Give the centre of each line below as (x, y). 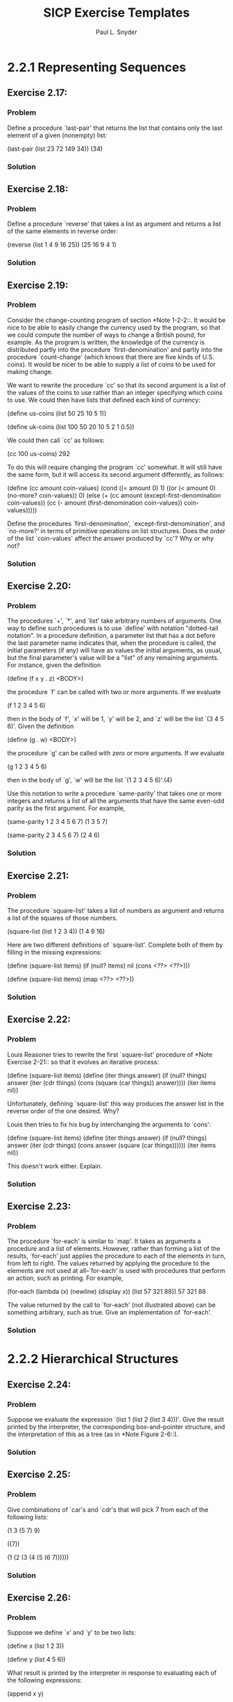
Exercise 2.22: (39, 1019)
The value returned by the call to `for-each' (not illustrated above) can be (112, 1305)
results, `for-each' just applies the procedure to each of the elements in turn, (116, 1256)
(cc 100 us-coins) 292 (39, 453)
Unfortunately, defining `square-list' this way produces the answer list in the (115, 1103)
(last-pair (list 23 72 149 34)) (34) (55, 149)
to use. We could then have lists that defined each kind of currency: (104, 400)
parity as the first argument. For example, (67, 808)
